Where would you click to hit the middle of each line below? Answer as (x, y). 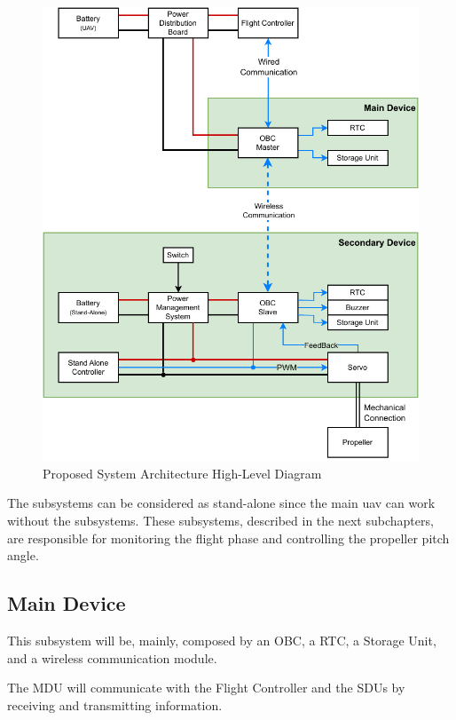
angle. (23, 555)
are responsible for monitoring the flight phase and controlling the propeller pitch (228, 538)
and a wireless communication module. (112, 657)
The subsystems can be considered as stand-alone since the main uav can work (221, 503)
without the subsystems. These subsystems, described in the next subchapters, (220, 520)
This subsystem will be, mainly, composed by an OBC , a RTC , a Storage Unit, (222, 640)
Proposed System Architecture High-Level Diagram (182, 473)
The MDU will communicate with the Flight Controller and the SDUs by (206, 688)
